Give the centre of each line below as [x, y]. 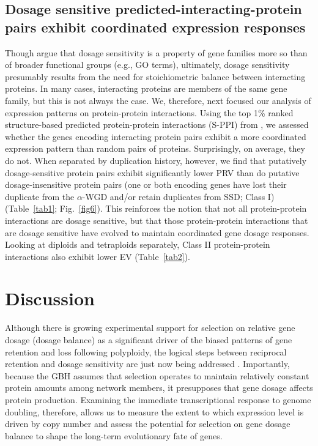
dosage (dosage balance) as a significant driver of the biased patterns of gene [149, 340]
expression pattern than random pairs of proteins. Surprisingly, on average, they [155, 148]
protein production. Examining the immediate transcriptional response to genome [158, 399]
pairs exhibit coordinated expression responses [155, 27]
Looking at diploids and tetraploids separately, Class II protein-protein [138, 244]
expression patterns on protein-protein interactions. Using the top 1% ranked [149, 112]
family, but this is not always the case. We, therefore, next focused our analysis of [158, 100]
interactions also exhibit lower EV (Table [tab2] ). [98, 256]
